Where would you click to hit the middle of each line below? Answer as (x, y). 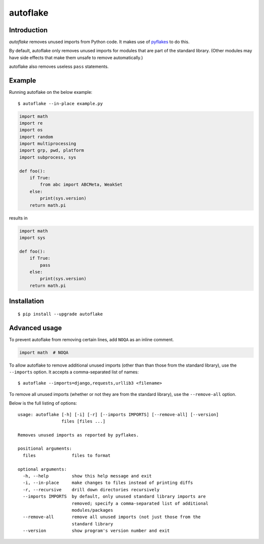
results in (18, 218)
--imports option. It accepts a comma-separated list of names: (74, 372)
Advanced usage (35, 328)
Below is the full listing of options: (43, 403)
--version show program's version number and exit (96, 531)
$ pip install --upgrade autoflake (60, 314)
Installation (26, 301)
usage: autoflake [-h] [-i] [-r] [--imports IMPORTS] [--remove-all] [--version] (118, 414)
